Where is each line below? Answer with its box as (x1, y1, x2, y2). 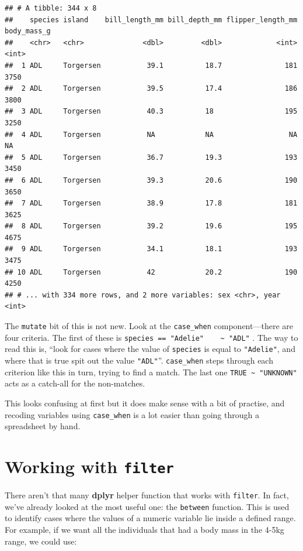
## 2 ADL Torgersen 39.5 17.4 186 (5, 84, 298, 93)
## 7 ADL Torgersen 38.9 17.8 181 (5, 199, 298, 208)
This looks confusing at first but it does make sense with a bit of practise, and (5, 396, 285, 409)
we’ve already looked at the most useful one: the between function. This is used (5, 500, 290, 512)
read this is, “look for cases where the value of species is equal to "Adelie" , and (5, 343, 295, 355)
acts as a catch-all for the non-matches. (5, 377, 145, 389)
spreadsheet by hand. (5, 420, 81, 432)
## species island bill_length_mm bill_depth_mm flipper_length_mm (5, 15, 298, 24)
